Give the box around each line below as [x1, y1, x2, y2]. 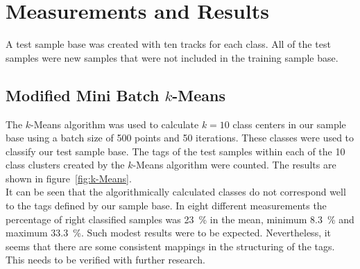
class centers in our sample [232, 116, 346, 131]
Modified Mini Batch [6, 84, 160, 105]
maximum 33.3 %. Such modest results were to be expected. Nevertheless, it [6, 225, 332, 240]
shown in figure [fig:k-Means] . [6, 171, 132, 185]
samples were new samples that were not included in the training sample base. [6, 50, 338, 64]
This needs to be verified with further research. [6, 252, 205, 267]
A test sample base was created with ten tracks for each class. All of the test [6, 37, 331, 51]
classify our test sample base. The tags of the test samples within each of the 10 [6, 144, 345, 158]
